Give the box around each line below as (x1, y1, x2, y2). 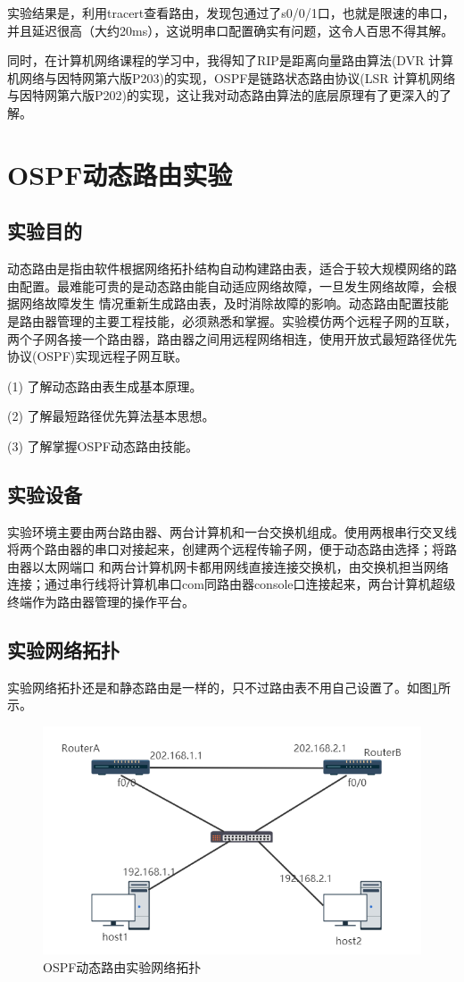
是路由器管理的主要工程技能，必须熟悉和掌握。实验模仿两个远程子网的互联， (7, 311, 457, 330)
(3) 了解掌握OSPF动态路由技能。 (7, 436, 198, 455)
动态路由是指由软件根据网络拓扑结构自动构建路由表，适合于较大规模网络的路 (7, 259, 457, 278)
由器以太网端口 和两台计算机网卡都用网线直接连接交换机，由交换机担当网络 (7, 557, 449, 575)
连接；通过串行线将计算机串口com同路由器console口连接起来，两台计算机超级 (7, 575, 456, 593)
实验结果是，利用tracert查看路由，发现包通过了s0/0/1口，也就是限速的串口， (7, 4, 455, 21)
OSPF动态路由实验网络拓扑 (43, 957, 202, 976)
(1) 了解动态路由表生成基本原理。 (7, 376, 203, 395)
